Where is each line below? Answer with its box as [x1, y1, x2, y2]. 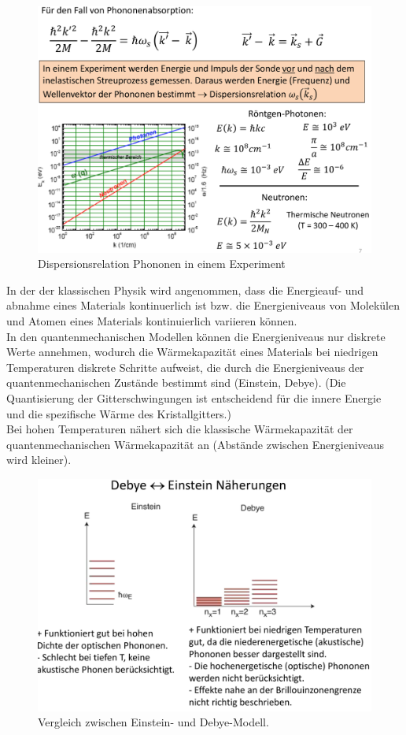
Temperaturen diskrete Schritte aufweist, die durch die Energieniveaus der [6, 358, 364, 375]
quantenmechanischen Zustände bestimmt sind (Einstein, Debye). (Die [6, 374, 346, 391]
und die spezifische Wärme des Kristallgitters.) [6, 405, 231, 421]
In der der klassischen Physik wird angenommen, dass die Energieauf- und [6, 281, 364, 298]
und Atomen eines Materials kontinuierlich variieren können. [6, 312, 297, 329]
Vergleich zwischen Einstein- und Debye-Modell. [38, 714, 269, 730]
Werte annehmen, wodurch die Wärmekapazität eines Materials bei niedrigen [6, 343, 378, 360]
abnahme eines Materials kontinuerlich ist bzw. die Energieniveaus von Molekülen [6, 297, 400, 314]
